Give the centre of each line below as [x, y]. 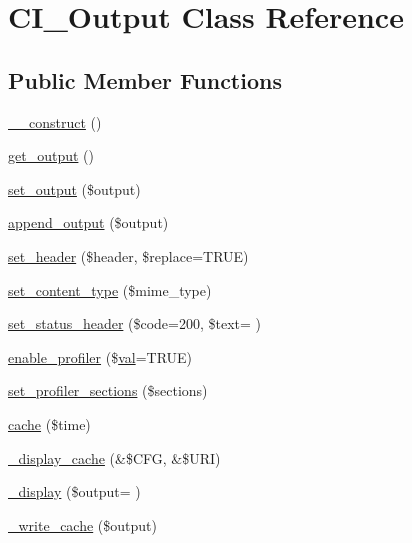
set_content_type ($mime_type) [110, 289]
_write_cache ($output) [83, 524]
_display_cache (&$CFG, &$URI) [114, 457]
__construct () [55, 121]
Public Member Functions [145, 79]
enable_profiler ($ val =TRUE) [100, 356]
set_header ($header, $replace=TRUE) [128, 255]
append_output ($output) [88, 222]
